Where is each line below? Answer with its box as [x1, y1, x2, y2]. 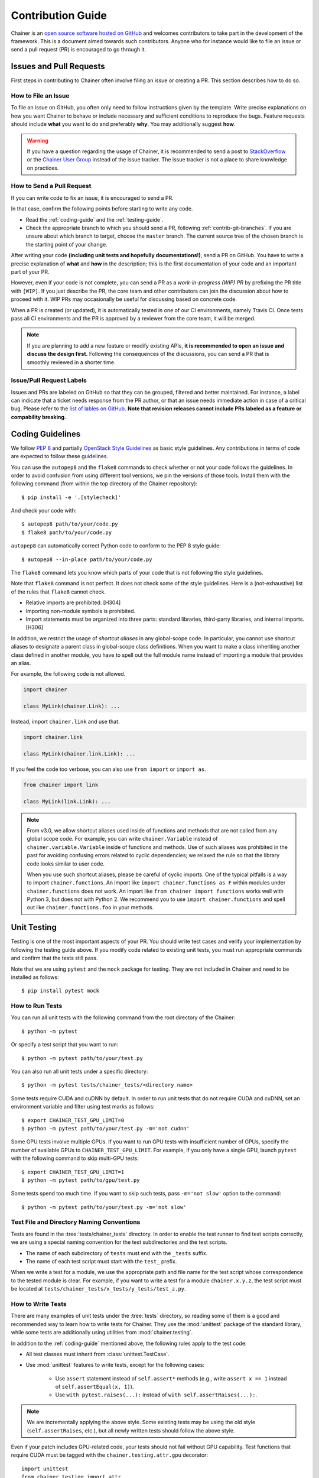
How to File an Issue [11, 92, 70, 100]
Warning [27, 137, 48, 144]
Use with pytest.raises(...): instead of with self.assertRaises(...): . [55, 1391, 257, 1398]
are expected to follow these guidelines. [11, 453, 109, 460]
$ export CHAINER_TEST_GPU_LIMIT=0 [21, 1117, 125, 1123]
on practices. [27, 164, 59, 171]
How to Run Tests [11, 1002, 63, 1010]
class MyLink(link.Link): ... [23, 798, 111, 805]
